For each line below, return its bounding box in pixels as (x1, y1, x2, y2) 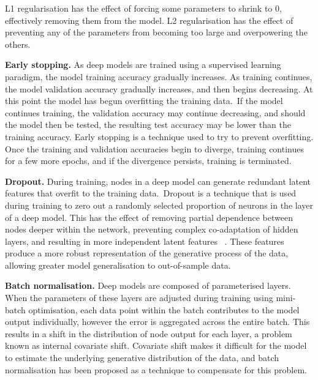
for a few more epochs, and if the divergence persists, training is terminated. (5, 154, 292, 167)
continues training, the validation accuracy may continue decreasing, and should (5, 106, 306, 119)
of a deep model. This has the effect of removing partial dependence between (5, 210, 293, 223)
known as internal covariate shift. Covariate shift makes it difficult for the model (5, 339, 307, 352)
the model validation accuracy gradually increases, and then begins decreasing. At (5, 82, 313, 95)
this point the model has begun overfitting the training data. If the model (5, 94, 283, 107)
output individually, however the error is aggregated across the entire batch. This (5, 315, 310, 328)
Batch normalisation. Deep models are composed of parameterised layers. (5, 279, 291, 292)
